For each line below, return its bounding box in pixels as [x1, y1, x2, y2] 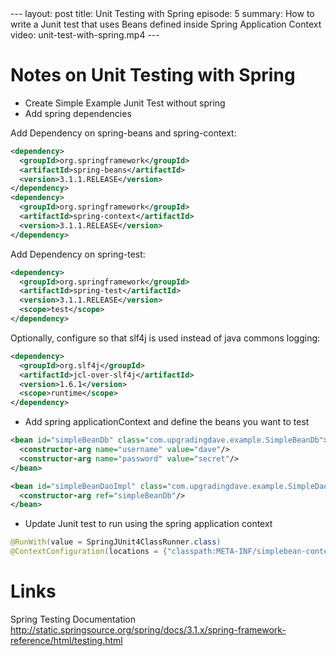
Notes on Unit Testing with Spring [10, 64, 296, 87]
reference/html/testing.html [10, 635, 123, 646]
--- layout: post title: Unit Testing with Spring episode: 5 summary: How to [10, 8, 315, 19]
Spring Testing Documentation [10, 613, 137, 625]
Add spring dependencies [24, 107, 132, 119]
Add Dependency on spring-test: [10, 248, 146, 260]
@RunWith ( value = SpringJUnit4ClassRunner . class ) [10, 537, 222, 547]
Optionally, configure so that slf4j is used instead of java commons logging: [10, 332, 321, 344]
